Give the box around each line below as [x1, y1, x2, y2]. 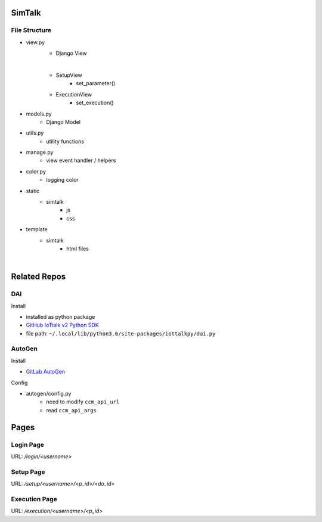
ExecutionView [55, 91, 92, 98]
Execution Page [11, 495, 58, 503]
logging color [46, 176, 79, 184]
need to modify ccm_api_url [46, 398, 120, 405]
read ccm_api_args [46, 406, 97, 414]
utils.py [26, 129, 44, 136]
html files [66, 245, 89, 252]
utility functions [46, 138, 85, 145]
